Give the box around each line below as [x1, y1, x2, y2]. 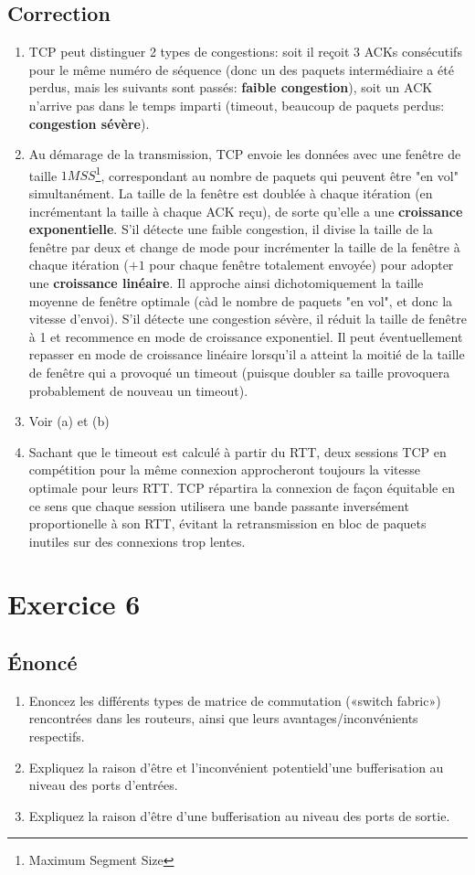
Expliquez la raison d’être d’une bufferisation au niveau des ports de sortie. [28, 806, 450, 825]
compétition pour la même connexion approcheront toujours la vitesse [28, 460, 420, 479]
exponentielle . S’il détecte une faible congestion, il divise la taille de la [28, 219, 433, 239]
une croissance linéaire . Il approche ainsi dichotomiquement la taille [28, 272, 424, 292]
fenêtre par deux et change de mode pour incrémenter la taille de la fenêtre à [28, 237, 460, 256]
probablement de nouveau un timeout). [28, 380, 248, 400]
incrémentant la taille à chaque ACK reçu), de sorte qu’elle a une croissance [28, 201, 463, 220]
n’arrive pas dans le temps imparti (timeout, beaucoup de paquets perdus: [28, 95, 445, 114]
